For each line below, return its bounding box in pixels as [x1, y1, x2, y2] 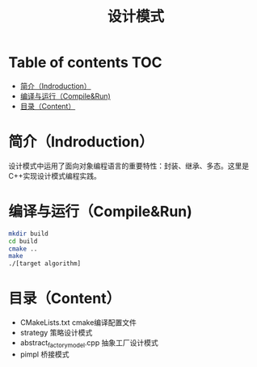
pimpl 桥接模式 [19, 349, 70, 359]
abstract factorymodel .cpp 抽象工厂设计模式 [19, 338, 159, 349]
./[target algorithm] [8, 259, 82, 268]
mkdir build [8, 230, 48, 238]
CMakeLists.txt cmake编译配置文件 [19, 318, 137, 327]
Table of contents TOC [8, 53, 163, 72]
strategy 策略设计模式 [19, 328, 93, 338]
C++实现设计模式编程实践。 [8, 171, 101, 180]
